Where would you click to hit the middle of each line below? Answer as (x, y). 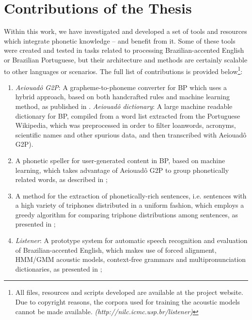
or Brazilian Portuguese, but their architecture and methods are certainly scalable (126, 59)
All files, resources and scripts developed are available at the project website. (129, 292)
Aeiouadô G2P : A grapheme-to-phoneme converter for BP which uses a (121, 87)
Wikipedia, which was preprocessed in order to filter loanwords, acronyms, (126, 125)
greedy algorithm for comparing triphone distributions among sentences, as (126, 214)
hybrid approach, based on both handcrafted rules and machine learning (122, 97)
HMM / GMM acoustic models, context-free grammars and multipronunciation (131, 259)
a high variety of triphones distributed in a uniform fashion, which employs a (130, 205)
